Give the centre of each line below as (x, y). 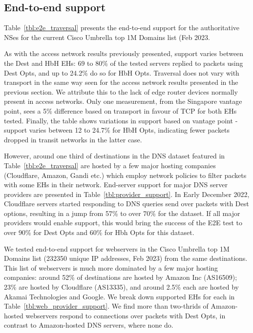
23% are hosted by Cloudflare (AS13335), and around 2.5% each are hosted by (121, 287)
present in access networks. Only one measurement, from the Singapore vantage (123, 101)
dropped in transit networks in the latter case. (73, 139)
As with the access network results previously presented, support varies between (124, 53)
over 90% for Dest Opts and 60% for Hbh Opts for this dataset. (99, 232)
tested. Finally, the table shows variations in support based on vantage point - (121, 120)
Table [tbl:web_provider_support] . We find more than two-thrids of (106, 306)
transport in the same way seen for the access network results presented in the (121, 82)
